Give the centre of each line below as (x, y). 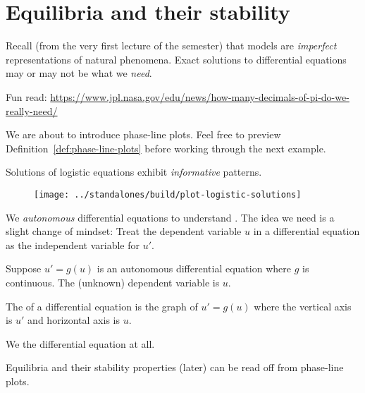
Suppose (24, 268)
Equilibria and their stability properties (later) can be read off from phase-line (175, 367)
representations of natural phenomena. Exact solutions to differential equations (176, 59)
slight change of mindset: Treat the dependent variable (124, 231)
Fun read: (26, 96)
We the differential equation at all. (80, 343)
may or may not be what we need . (79, 73)
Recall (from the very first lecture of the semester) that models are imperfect (171, 46)
